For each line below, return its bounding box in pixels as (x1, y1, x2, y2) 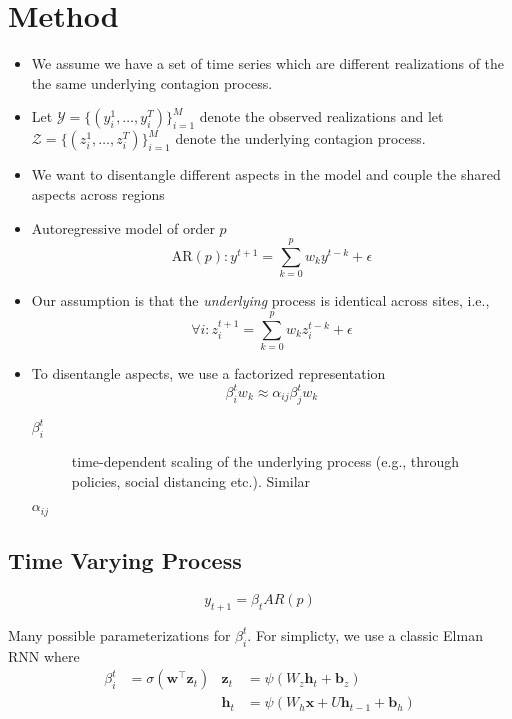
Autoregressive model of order (31, 217, 215, 238)
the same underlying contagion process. (31, 72, 273, 93)
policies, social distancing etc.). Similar (71, 470, 311, 491)
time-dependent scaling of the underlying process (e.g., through (71, 451, 460, 472)
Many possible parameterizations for (8, 624, 231, 645)
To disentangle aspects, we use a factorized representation (31, 362, 386, 383)
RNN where (8, 645, 80, 666)
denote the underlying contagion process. (175, 128, 426, 149)
